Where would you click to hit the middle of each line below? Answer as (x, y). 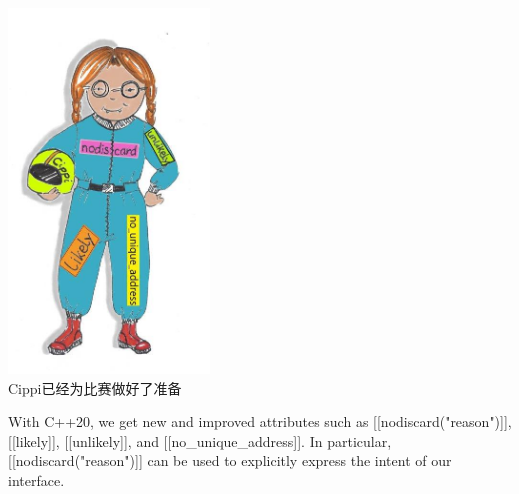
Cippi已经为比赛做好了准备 (95, 387)
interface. (36, 479)
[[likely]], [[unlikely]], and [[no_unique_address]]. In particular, (200, 440)
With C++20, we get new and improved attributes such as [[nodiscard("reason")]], (260, 421)
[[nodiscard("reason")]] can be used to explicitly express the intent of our (230, 460)
